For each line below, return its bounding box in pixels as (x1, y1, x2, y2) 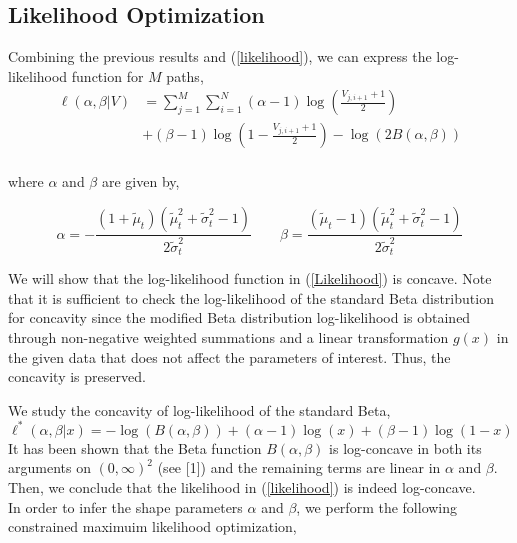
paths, (166, 65, 204, 86)
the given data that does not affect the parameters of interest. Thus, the (8, 346, 451, 367)
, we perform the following (296, 496, 458, 517)
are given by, (101, 171, 180, 192)
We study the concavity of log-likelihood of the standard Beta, (8, 399, 391, 420)
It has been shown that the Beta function (8, 437, 262, 458)
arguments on (8, 457, 91, 478)
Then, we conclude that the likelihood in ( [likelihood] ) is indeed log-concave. (8, 476, 476, 497)
